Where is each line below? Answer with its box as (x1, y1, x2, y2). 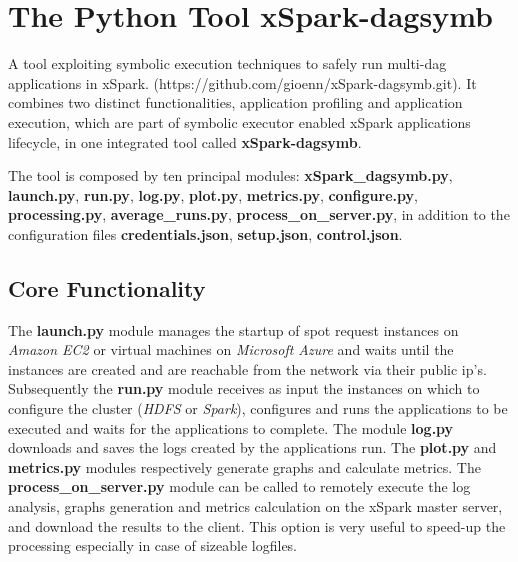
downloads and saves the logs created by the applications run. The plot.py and (8, 437, 497, 458)
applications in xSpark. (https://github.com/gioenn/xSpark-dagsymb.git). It (8, 72, 477, 93)
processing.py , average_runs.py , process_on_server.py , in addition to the (8, 204, 510, 225)
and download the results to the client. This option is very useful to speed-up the (8, 515, 506, 536)
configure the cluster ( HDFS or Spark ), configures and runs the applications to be (8, 398, 508, 419)
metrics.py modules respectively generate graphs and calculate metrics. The (8, 456, 481, 477)
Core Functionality (8, 272, 206, 303)
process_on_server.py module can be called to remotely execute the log (8, 476, 471, 497)
